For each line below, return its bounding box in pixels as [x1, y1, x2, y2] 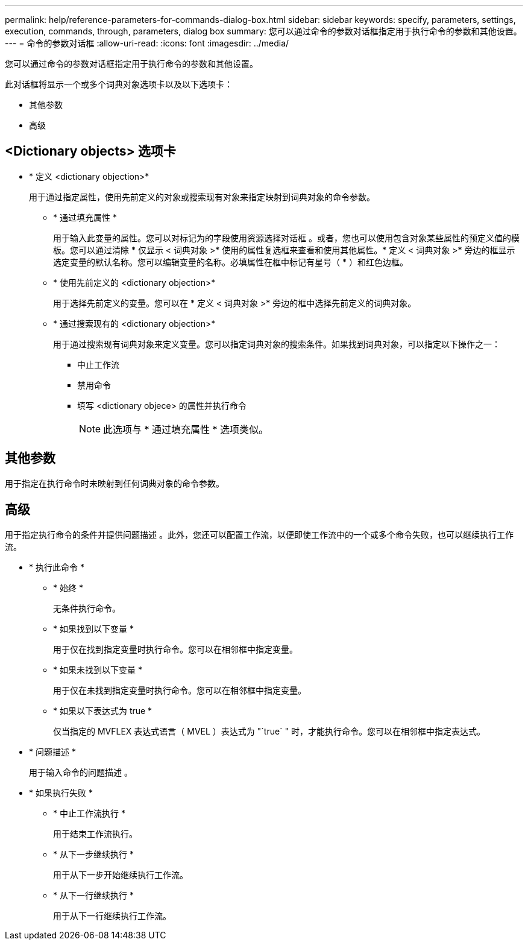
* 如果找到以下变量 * [53, 623, 134, 634]
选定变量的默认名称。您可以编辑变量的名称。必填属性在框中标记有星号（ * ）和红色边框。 [53, 256, 408, 267]
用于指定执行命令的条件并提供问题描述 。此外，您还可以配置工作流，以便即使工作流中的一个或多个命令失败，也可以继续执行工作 [5, 529, 514, 540]
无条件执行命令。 [53, 602, 121, 613]
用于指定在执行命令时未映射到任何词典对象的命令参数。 [5, 478, 224, 488]
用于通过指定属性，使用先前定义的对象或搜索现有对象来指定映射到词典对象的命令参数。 [29, 191, 375, 202]
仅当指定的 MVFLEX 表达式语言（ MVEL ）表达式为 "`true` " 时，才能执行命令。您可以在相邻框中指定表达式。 [53, 725, 486, 736]
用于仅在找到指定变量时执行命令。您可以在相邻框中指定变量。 [53, 643, 298, 654]
